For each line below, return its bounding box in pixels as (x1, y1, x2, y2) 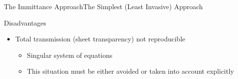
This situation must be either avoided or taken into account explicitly (27, 66, 234, 76)
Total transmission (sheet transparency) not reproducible (15, 34, 186, 44)
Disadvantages (4, 17, 47, 27)
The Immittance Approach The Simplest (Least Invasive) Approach (4, 1, 203, 11)
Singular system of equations (27, 50, 113, 60)
